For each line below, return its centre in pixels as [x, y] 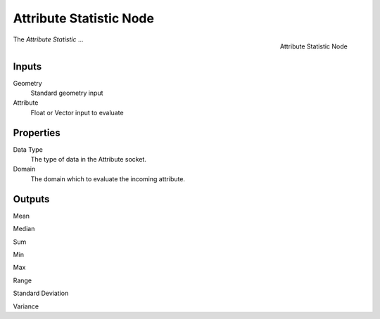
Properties [37, 132]
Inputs [27, 66]
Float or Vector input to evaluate [77, 112]
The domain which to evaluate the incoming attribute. [108, 178]
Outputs [31, 199]
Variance [26, 306]
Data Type [28, 149]
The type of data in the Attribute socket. [89, 159]
